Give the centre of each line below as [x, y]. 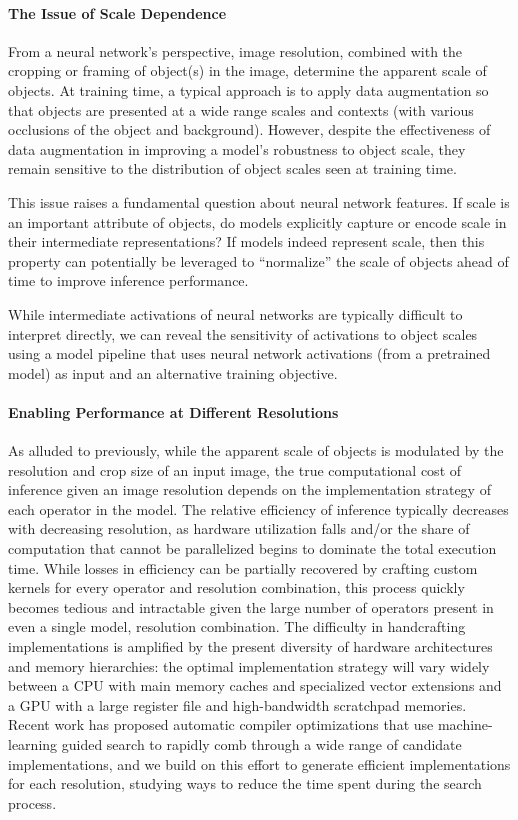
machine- [465, 724]
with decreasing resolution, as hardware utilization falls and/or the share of [239, 528]
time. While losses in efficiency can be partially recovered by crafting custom [243, 567]
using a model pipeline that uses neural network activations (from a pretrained [249, 353]
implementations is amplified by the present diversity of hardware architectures [250, 646]
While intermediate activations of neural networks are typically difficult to [235, 313]
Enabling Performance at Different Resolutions [173, 411]
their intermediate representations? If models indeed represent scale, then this [246, 241]
